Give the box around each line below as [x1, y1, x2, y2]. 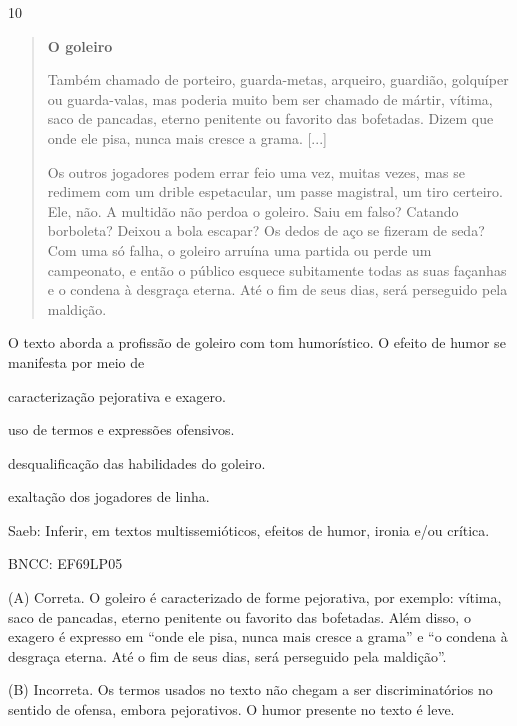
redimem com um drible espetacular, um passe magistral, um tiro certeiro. [47, 181, 503, 202]
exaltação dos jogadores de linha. [8, 486, 210, 507]
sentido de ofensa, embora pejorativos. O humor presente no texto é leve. [8, 699, 455, 720]
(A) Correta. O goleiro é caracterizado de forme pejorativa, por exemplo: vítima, [8, 587, 502, 608]
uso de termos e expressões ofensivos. [8, 419, 235, 440]
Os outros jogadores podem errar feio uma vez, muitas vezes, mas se [47, 161, 465, 182]
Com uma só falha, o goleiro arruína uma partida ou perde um [47, 239, 432, 260]
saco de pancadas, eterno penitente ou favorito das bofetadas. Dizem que [47, 108, 494, 129]
